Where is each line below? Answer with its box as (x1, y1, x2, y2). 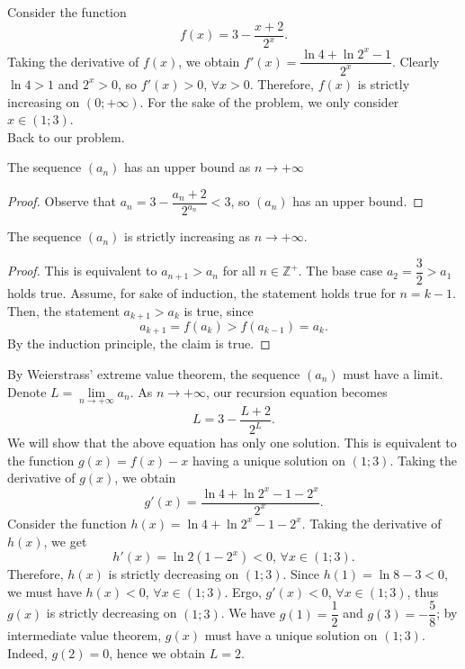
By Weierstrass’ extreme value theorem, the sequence (7, 365, 300, 384)
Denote (7, 382, 47, 401)
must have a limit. (343, 365, 443, 384)
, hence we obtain (109, 643, 206, 662)
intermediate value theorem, (7, 626, 162, 645)
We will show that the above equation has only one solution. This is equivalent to (7, 433, 457, 452)
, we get (43, 531, 87, 550)
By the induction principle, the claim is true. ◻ (7, 334, 271, 353)
